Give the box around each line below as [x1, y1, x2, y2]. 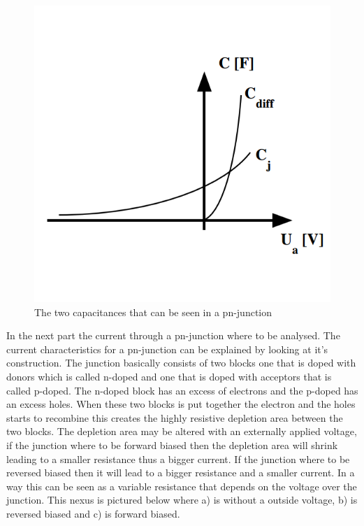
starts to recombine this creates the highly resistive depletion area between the [6, 410, 343, 425]
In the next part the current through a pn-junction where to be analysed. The [6, 328, 340, 343]
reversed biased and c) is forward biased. [6, 506, 180, 520]
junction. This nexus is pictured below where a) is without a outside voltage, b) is [6, 492, 358, 507]
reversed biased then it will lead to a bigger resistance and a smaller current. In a [6, 465, 355, 480]
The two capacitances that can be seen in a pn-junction [34, 304, 272, 319]
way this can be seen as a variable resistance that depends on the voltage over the [6, 478, 357, 493]
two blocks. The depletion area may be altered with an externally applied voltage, [6, 424, 357, 439]
